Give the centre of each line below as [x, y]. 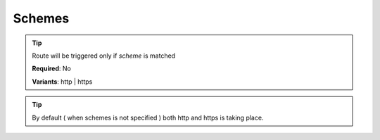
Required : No [52, 69]
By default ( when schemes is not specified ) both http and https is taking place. [148, 117]
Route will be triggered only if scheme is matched [104, 56]
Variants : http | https [62, 82]
